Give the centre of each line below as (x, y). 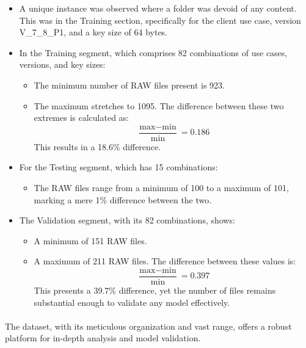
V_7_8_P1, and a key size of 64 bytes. (93, 32)
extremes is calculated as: (81, 118)
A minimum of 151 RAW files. (90, 240)
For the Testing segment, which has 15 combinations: (118, 167)
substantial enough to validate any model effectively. (132, 302)
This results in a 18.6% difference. (97, 146)
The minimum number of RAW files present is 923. (129, 85)
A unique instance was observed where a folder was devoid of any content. (158, 8)
